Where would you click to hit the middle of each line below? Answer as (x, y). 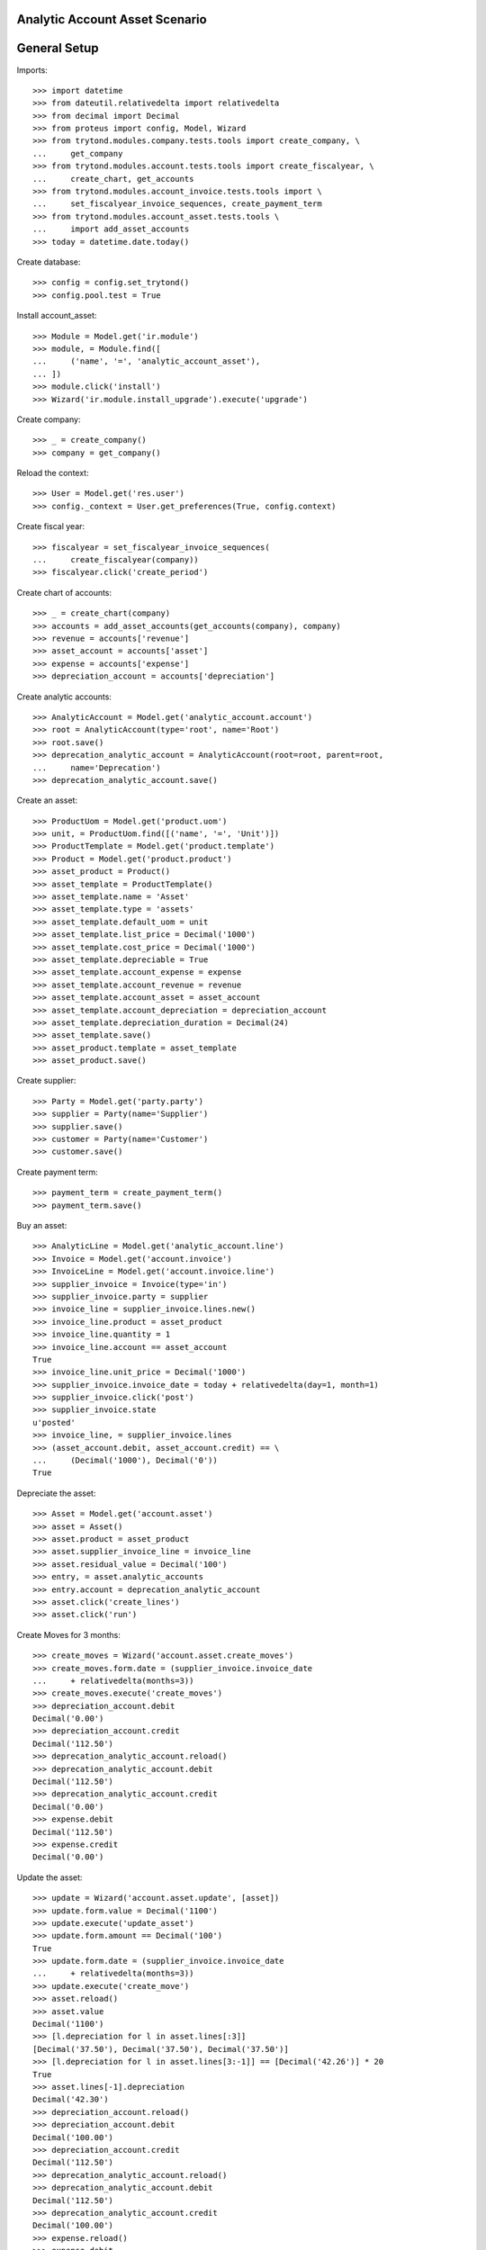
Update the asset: (49, 1877)
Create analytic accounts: (64, 697)
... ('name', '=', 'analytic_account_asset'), (147, 361)
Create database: (49, 262)
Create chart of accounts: (64, 592)
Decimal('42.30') (71, 2100)
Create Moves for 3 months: (68, 1634)
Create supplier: (46, 1081)
